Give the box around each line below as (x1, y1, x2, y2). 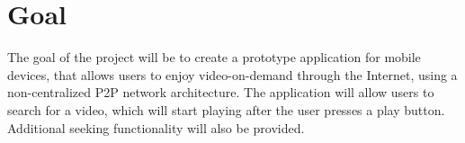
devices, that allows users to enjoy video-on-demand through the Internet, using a (7, 65, 458, 84)
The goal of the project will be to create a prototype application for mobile (7, 48, 421, 67)
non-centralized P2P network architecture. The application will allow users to (7, 83, 434, 102)
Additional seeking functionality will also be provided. (7, 118, 305, 137)
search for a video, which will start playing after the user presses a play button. (7, 100, 445, 119)
